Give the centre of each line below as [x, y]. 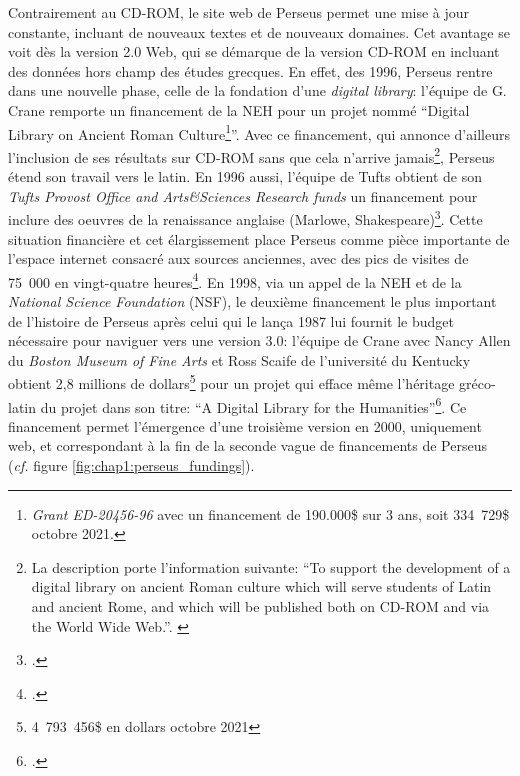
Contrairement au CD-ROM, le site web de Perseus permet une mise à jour [239, 12]
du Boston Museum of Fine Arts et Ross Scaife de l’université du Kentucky [239, 359]
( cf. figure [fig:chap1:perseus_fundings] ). [131, 465]
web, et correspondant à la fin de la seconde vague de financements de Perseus [247, 445]
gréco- [477, 382]
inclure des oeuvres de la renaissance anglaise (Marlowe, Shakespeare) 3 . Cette [245, 217]
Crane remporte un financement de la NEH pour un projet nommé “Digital [239, 109]
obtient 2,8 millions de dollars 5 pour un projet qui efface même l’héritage [231, 381]
